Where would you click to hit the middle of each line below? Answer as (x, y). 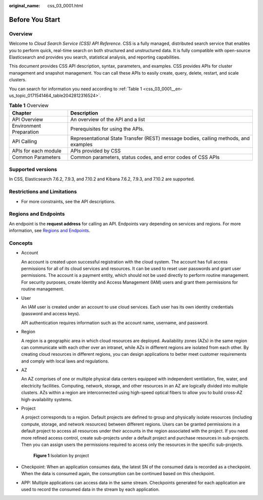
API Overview (28, 119)
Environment (27, 126)
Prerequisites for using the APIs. (107, 129)
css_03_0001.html (65, 6)
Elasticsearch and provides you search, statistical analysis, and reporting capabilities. (95, 57)
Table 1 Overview (29, 106)
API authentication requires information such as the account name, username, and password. (115, 323)
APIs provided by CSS (96, 151)
